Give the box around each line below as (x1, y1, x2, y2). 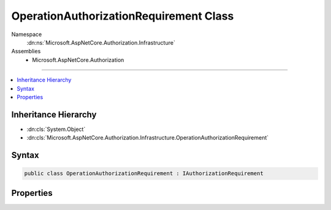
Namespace (11, 31, 42, 38)
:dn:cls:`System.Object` (26, 126, 86, 133)
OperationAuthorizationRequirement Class (11, 9, 234, 23)
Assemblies (11, 48, 41, 55)
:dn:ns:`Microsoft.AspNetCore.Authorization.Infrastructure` (26, 39, 176, 46)
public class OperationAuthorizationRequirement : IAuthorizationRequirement (24, 170, 264, 177)
